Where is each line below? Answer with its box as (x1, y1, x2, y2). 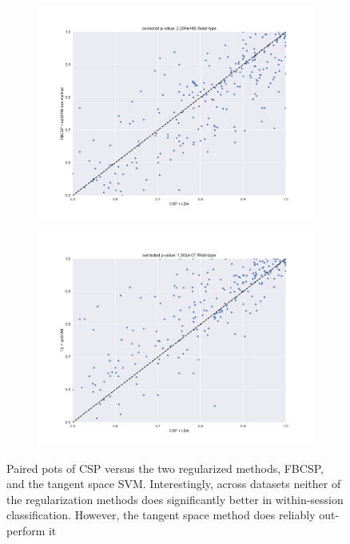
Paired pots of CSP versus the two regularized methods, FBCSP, (6, 459, 324, 476)
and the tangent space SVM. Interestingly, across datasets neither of (6, 475, 341, 492)
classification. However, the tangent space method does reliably (6, 506, 316, 523)
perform (6, 522, 46, 538)
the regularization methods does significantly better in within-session (6, 490, 344, 507)
